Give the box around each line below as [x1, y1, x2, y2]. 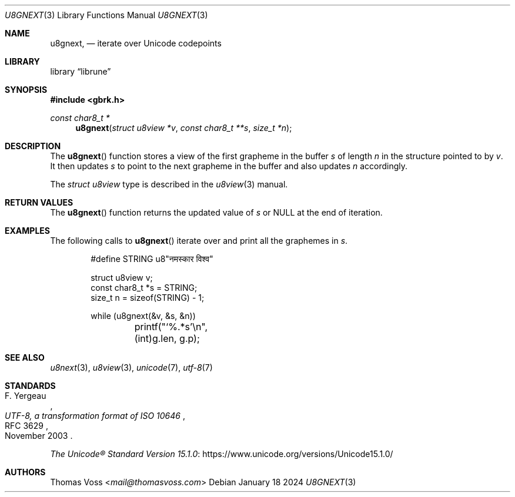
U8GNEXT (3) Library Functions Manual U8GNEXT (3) [5, 10, 208, 20]
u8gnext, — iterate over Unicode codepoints [50, 38, 222, 48]
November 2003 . [5, 431, 73, 441]
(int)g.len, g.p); [134, 333, 200, 344]
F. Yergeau [5, 391, 46, 401]
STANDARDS [5, 381, 56, 391]
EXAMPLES [5, 226, 50, 236]
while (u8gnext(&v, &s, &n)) [91, 311, 196, 321]
